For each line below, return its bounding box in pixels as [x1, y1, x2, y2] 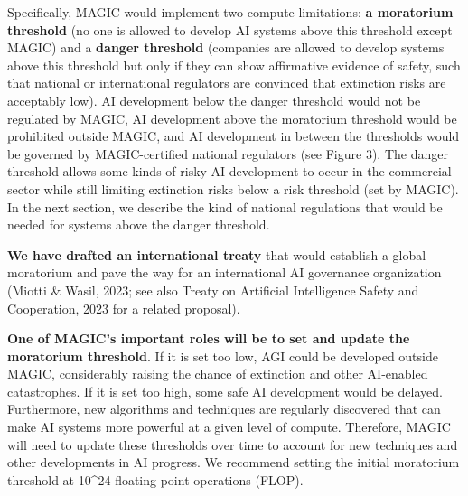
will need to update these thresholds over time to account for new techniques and [7, 435, 458, 454]
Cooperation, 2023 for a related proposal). [7, 298, 240, 317]
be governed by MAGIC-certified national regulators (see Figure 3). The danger [7, 144, 448, 163]
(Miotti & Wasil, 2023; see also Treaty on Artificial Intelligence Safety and [7, 280, 419, 299]
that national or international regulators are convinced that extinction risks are [7, 73, 446, 92]
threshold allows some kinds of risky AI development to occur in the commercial [7, 162, 452, 181]
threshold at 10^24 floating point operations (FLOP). [7, 470, 304, 489]
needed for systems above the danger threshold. [7, 215, 270, 234]
